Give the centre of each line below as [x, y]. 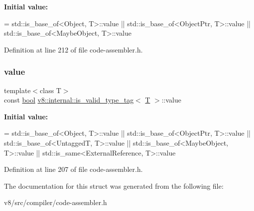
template [17, 90]
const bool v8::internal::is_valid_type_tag [69, 100]
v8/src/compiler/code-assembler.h [56, 202]
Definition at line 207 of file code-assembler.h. [73, 169]
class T [51, 90]
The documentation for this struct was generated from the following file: [114, 185]
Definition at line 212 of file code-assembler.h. [73, 49]
